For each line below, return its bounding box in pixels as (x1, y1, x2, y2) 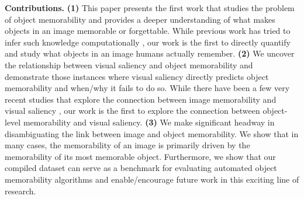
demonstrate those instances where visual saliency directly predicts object (5, 70, 269, 82)
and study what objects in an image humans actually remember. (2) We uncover (5, 47, 295, 60)
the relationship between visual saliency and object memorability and (5, 58, 253, 71)
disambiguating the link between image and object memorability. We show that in (5, 127, 299, 139)
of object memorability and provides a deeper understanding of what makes (5, 13, 275, 25)
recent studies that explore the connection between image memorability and (5, 93, 277, 105)
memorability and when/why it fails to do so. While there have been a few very (5, 82, 290, 94)
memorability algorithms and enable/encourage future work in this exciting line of (5, 173, 299, 185)
